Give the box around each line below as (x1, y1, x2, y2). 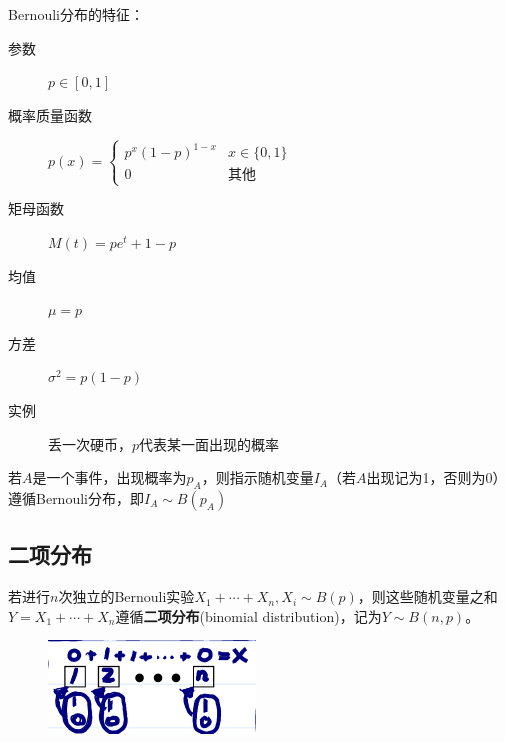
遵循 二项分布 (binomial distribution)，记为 (115, 605, 382, 626)
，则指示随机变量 (201, 467, 314, 488)
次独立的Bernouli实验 (58, 586, 195, 607)
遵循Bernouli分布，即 (8, 487, 144, 508)
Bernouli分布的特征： (8, 4, 144, 24)
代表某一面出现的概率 (139, 433, 280, 454)
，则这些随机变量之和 (357, 586, 498, 607)
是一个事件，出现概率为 (32, 467, 187, 488)
